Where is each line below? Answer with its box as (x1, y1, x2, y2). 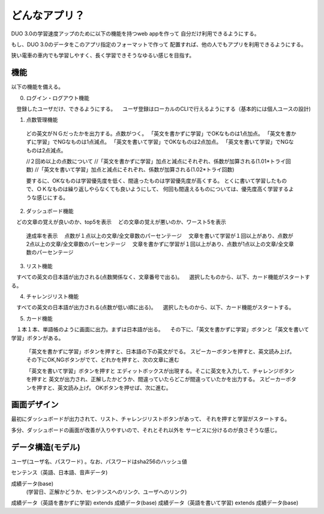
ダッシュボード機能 (26, 207, 74, 214)
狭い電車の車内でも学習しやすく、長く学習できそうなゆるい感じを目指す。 (11, 52, 195, 59)
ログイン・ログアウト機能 (26, 94, 89, 101)
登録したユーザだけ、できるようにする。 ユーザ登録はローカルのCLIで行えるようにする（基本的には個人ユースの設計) (16, 105, 311, 113)
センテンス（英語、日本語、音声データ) (11, 469, 108, 476)
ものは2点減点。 (26, 147, 67, 154)
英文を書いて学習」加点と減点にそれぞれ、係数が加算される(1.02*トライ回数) (44, 166, 235, 173)
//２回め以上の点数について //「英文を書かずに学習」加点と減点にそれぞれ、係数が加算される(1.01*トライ (26, 158, 286, 165)
